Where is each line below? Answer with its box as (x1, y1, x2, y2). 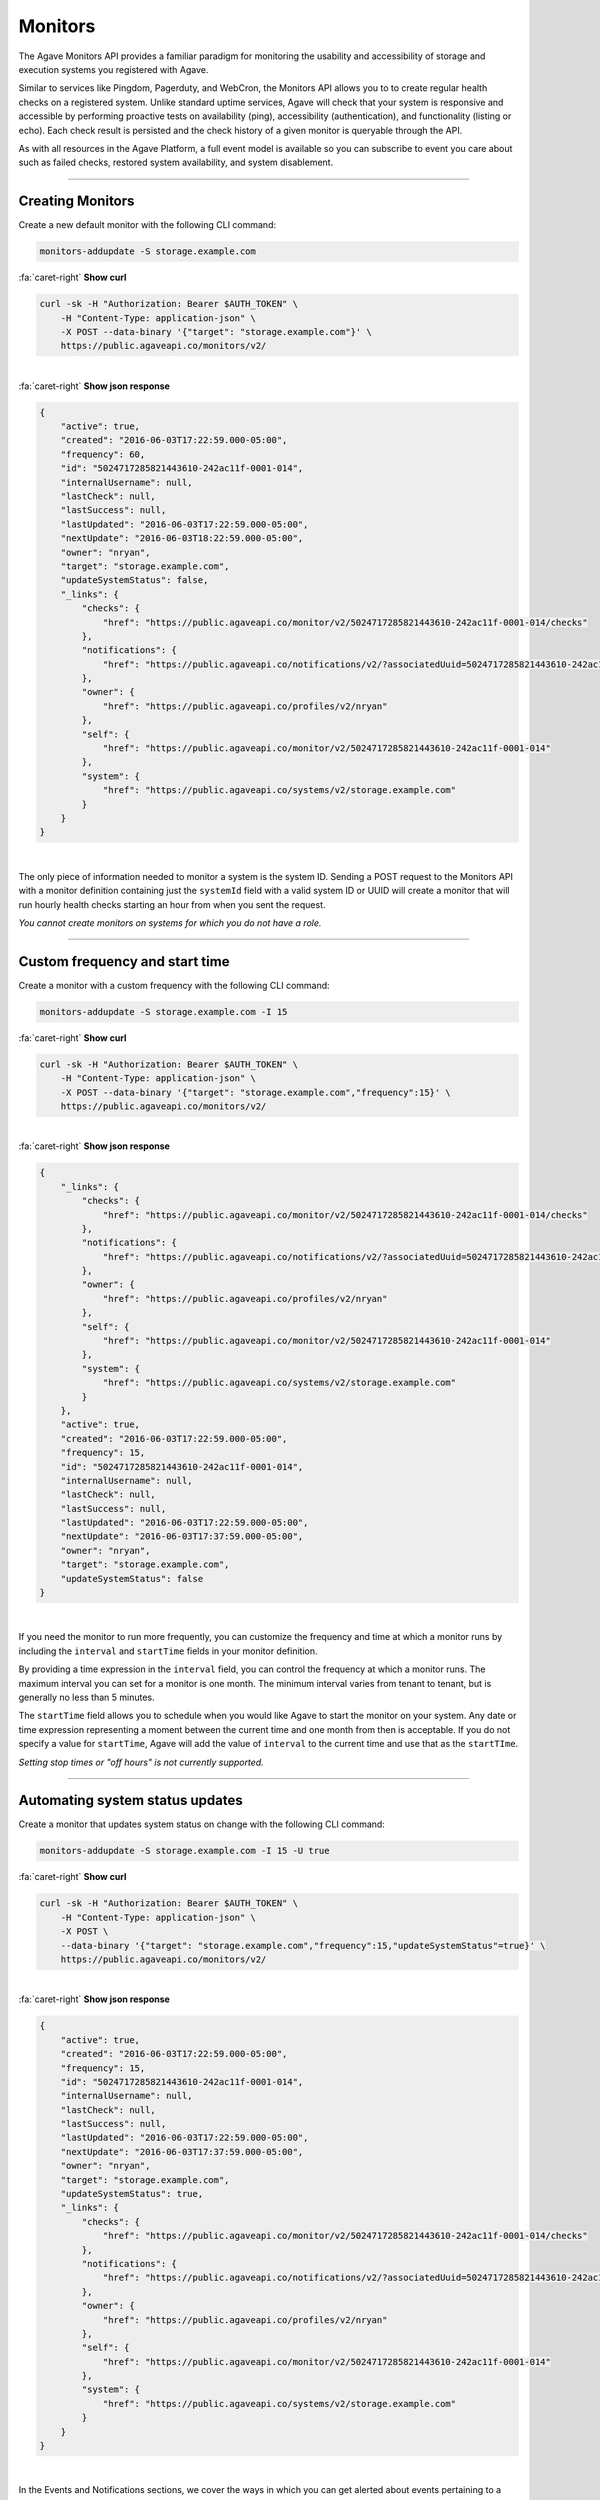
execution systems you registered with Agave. (18, 63, 209, 75)
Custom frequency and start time (18, 953, 230, 970)
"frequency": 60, (60, 448, 146, 460)
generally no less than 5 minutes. (18, 1691, 155, 1703)
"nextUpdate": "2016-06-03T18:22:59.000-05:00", (60, 533, 304, 544)
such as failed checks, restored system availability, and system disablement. (18, 156, 334, 169)
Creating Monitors (18, 193, 135, 210)
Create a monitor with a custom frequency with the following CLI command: (18, 979, 330, 991)
